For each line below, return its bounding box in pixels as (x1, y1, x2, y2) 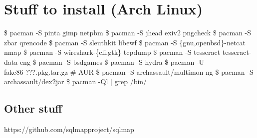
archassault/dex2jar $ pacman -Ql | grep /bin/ (4, 76, 147, 87)
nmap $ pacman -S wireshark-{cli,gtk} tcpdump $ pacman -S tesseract (4, 47, 221, 57)
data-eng (4, 56, 30, 67)
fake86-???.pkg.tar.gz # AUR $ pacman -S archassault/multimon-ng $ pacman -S (4, 66, 254, 77)
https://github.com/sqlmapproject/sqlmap (4, 124, 134, 134)
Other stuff (4, 101, 62, 116)
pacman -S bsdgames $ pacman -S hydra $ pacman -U (38, 56, 205, 67)
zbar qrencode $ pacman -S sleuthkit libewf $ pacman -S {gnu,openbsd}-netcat (4, 37, 246, 47)
